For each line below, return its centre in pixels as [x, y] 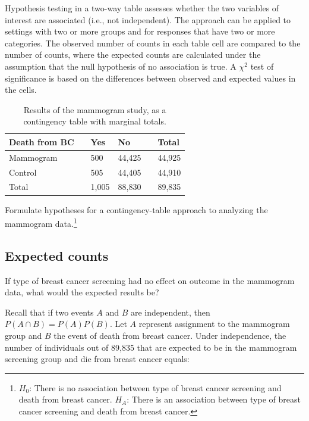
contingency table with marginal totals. [95, 121]
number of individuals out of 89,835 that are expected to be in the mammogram [151, 347]
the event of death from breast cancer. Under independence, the [170, 335]
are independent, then [170, 312]
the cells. [21, 90]
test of [262, 66]
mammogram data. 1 [41, 222]
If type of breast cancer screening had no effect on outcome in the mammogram [150, 280]
